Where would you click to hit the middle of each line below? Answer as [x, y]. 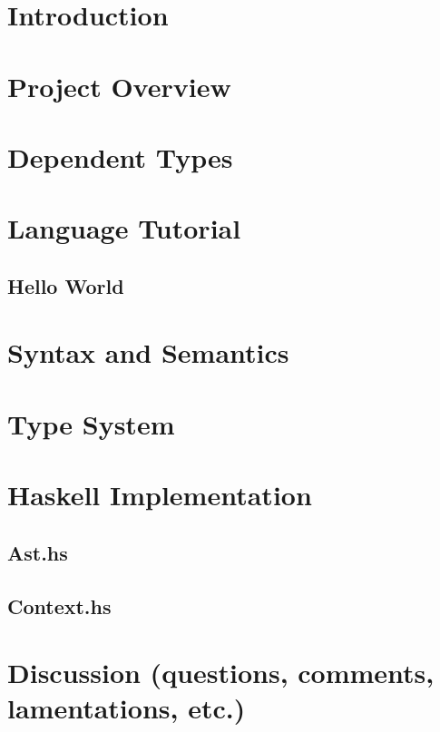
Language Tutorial [124, 228]
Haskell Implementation [160, 495]
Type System [91, 423]
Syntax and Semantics [148, 352]
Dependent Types [120, 156]
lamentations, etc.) [127, 708]
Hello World [66, 285]
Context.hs [59, 605]
